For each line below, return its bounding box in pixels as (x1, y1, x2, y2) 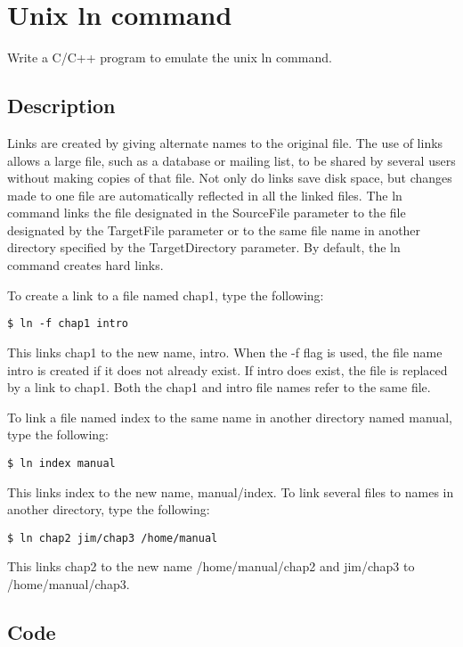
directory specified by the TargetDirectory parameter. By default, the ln (7, 238, 401, 257)
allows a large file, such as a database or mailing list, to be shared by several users (7, 151, 456, 169)
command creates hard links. (7, 256, 164, 274)
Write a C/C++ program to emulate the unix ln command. (7, 48, 332, 67)
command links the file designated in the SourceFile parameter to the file (7, 203, 406, 222)
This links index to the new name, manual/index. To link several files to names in (7, 482, 454, 501)
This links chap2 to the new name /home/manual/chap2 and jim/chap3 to (7, 557, 415, 576)
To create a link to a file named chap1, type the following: (7, 285, 324, 304)
